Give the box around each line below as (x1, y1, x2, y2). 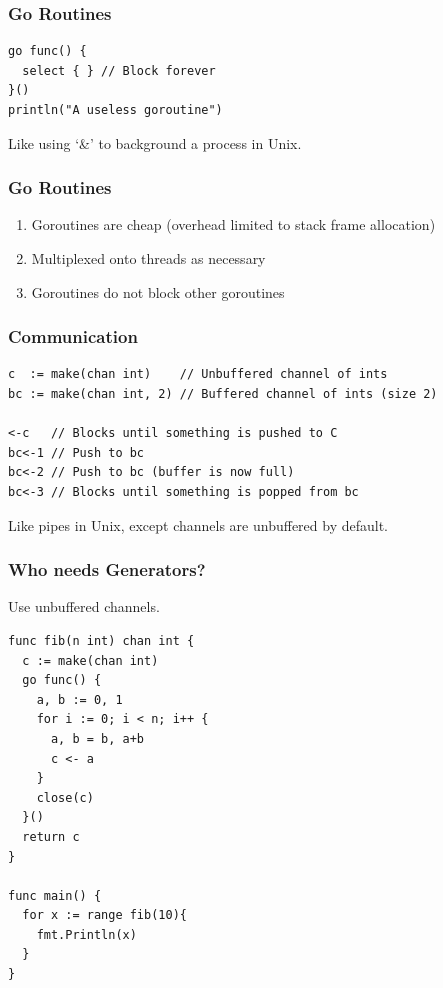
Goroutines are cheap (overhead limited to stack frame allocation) (31, 214, 436, 235)
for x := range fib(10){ (22, 908, 187, 923)
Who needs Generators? (8, 557, 206, 582)
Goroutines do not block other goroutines (31, 281, 285, 302)
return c (22, 829, 80, 844)
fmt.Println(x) (36, 927, 137, 942)
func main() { (8, 888, 102, 903)
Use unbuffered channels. (8, 596, 160, 617)
